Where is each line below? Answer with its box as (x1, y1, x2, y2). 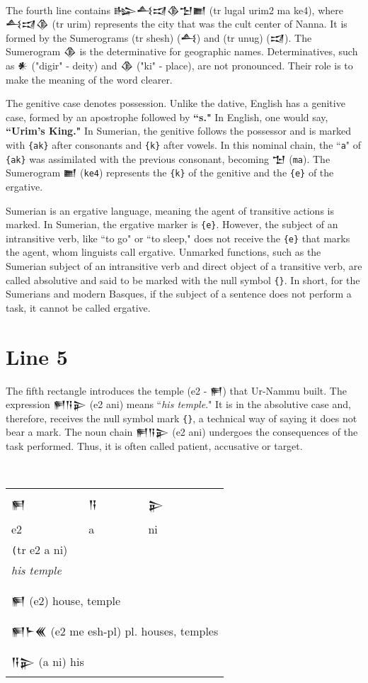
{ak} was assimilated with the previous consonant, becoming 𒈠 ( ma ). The (6, 151, 330, 166)
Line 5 (6, 341, 68, 371)
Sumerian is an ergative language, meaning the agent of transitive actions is (6, 203, 334, 218)
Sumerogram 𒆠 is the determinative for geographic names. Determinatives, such (6, 44, 358, 59)
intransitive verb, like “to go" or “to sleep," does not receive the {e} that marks (6, 230, 350, 245)
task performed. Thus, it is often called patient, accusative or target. (6, 439, 303, 453)
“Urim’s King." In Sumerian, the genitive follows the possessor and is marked (6, 123, 352, 138)
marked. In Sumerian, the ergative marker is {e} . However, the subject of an (6, 217, 338, 232)
